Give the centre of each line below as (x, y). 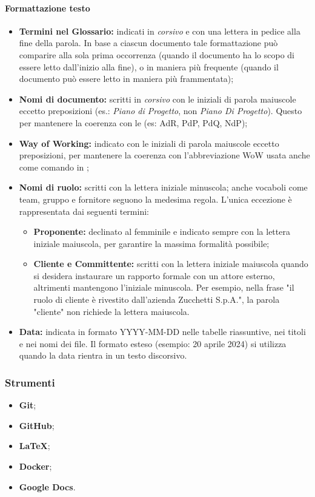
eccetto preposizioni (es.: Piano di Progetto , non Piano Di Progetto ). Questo (161, 111)
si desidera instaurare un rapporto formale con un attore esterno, (154, 275)
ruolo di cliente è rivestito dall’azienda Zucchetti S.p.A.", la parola (157, 299)
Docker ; (35, 466)
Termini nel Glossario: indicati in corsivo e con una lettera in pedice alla (160, 31)
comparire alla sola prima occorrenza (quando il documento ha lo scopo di (157, 54)
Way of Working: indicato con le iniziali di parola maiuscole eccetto (149, 143)
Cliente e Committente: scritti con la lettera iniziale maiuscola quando (171, 264)
